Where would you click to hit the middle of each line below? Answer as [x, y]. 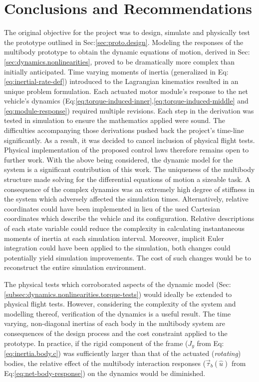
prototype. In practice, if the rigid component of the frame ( [96, 343]
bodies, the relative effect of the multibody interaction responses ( [105, 363]
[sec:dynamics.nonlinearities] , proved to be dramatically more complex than [120, 61]
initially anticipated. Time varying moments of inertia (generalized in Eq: [116, 71]
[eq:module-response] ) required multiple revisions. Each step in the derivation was [129, 110]
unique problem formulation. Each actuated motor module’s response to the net [126, 91]
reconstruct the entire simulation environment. [75, 267]
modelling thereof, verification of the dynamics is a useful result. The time [118, 313]
